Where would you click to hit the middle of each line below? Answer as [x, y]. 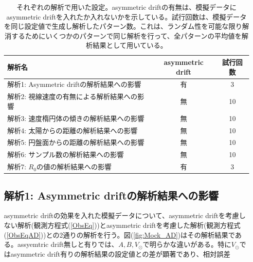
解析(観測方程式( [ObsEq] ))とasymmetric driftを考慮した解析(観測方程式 [129, 225]
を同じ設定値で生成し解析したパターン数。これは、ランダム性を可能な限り [123, 26]
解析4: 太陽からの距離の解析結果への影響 [72, 130]
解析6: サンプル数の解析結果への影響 [66, 154]
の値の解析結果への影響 [74, 167]
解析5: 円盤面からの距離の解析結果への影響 [76, 142]
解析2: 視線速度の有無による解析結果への [72, 96]
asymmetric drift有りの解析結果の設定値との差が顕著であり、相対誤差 [120, 253]
